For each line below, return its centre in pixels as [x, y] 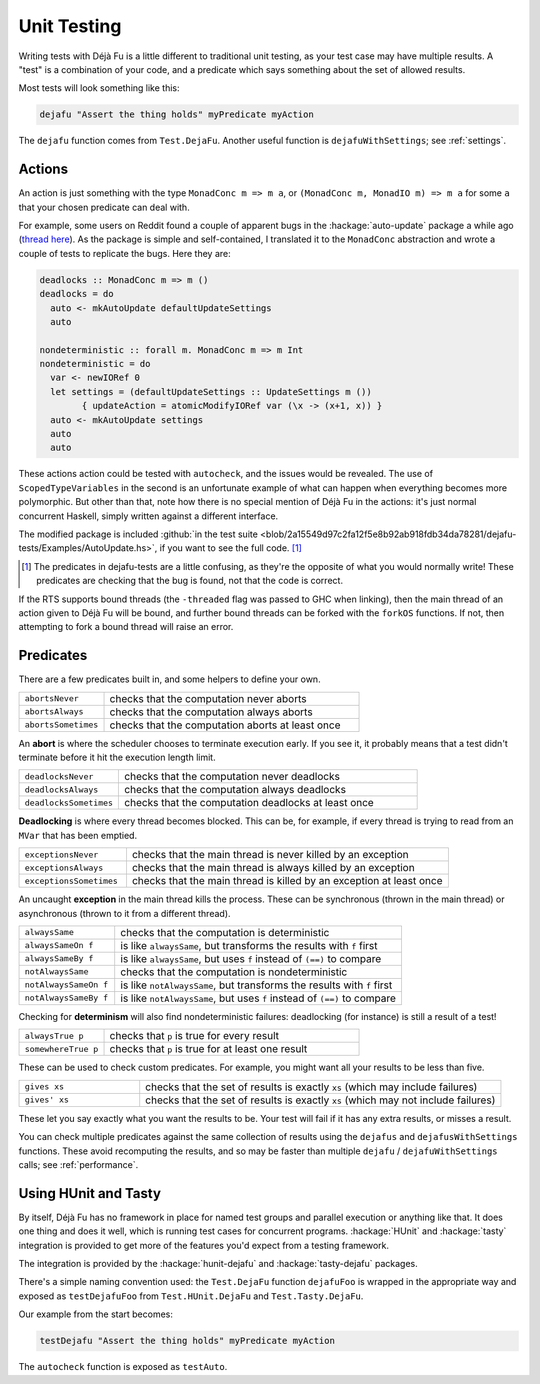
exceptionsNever [61, 854]
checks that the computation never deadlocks [232, 777]
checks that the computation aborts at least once [225, 725]
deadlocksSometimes [69, 802]
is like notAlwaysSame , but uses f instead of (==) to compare [258, 998]
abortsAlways [54, 711]
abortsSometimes [61, 725]
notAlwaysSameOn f [66, 985]
